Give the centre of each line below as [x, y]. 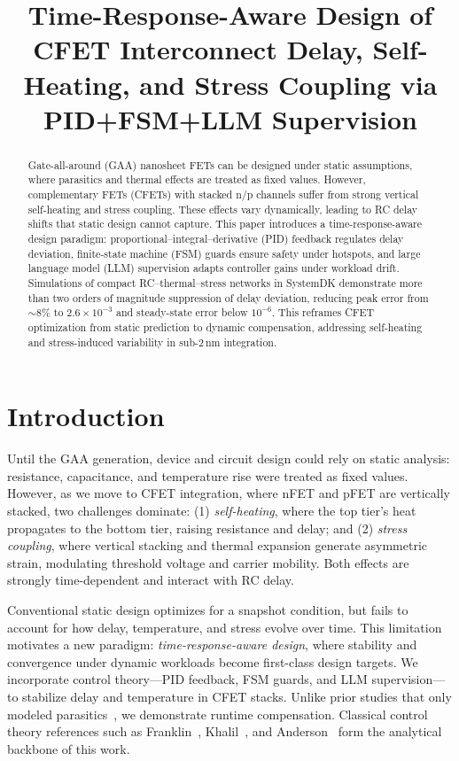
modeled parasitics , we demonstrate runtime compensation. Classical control [218, 714]
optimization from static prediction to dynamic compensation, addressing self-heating [225, 326]
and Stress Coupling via [288, 84]
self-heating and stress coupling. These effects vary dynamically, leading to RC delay [223, 209]
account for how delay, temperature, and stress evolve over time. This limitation [225, 627]
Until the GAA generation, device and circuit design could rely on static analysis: [229, 458]
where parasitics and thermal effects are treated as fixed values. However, [197, 179]
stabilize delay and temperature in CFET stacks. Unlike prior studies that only [237, 696]
